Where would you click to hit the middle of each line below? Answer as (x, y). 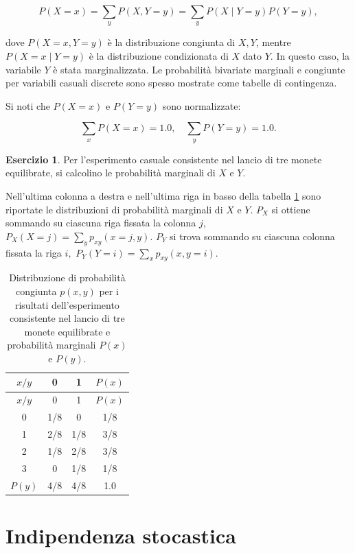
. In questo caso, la (310, 55)
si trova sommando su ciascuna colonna (252, 236)
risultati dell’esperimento (67, 304)
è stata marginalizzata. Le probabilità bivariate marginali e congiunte (199, 69)
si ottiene (291, 209)
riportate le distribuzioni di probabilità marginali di (114, 209)
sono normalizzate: (202, 105)
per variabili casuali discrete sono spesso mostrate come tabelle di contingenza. (171, 83)
